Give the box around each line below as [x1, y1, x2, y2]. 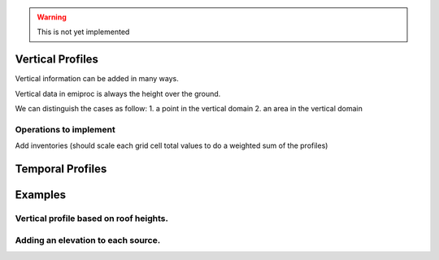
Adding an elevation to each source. [15, 234, 161, 245]
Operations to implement [15, 123, 115, 135]
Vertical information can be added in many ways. [15, 74, 179, 84]
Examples [15, 188, 67, 202]
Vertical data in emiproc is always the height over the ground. [15, 89, 221, 98]
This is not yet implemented [37, 27, 130, 37]
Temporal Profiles [15, 162, 107, 176]
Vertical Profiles [15, 53, 99, 67]
